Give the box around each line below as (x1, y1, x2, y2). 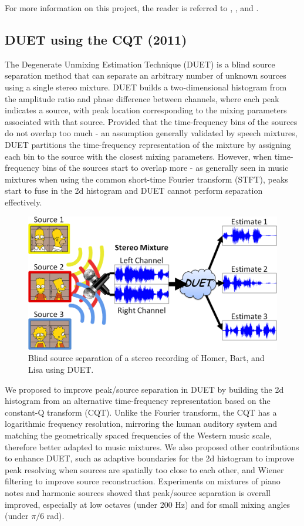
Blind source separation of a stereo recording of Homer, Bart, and (28, 352, 265, 364)
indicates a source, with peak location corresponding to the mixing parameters (5, 104, 287, 116)
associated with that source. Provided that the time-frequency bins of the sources (5, 115, 298, 127)
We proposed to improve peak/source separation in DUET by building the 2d (5, 383, 284, 395)
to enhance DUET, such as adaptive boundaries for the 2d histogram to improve (5, 452, 295, 464)
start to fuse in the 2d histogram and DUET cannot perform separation (5, 184, 263, 197)
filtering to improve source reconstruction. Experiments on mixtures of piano (5, 475, 281, 487)
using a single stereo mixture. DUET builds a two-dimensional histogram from (5, 80, 287, 93)
